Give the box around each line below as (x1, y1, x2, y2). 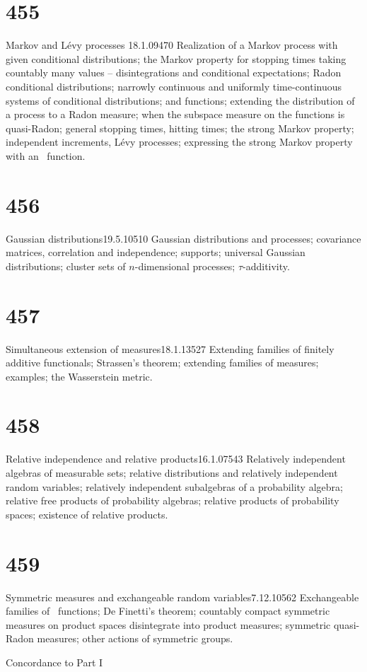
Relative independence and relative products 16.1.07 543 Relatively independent (6, 451, 346, 466)
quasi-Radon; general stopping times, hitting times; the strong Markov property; (6, 120, 354, 135)
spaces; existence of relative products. (6, 506, 168, 521)
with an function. (6, 148, 86, 163)
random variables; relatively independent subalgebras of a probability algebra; (6, 479, 343, 494)
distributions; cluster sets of (6, 258, 126, 273)
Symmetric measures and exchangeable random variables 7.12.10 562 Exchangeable (6, 589, 359, 604)
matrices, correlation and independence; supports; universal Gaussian (6, 245, 305, 260)
